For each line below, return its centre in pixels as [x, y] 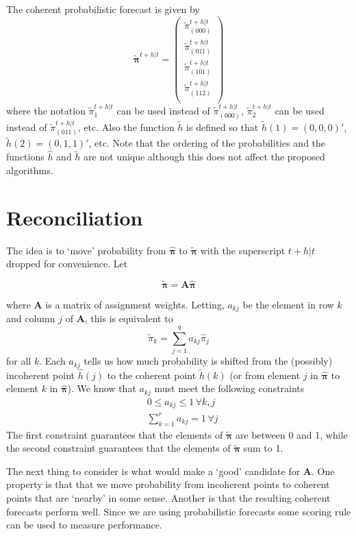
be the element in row [288, 304]
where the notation [46, 110]
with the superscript [243, 250]
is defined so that [222, 126]
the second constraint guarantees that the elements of [118, 448]
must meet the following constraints [229, 388]
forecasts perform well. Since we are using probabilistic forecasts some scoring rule [179, 511]
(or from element [265, 375]
